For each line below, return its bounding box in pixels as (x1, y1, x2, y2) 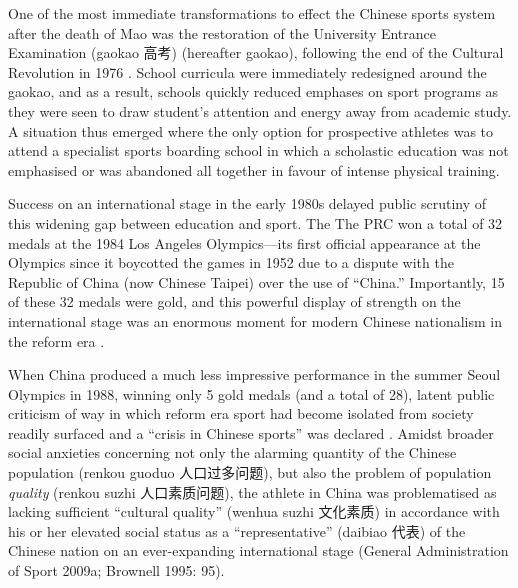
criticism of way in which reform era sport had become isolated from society (8, 403, 474, 424)
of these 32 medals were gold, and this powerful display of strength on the (8, 291, 461, 312)
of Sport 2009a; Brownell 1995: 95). (8, 560, 225, 581)
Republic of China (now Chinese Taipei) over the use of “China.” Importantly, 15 (8, 271, 505, 292)
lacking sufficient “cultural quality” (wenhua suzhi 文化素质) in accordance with (8, 501, 500, 522)
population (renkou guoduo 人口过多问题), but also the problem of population (8, 462, 492, 483)
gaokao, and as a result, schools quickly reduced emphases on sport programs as (8, 81, 499, 102)
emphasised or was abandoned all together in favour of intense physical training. (8, 159, 500, 180)
